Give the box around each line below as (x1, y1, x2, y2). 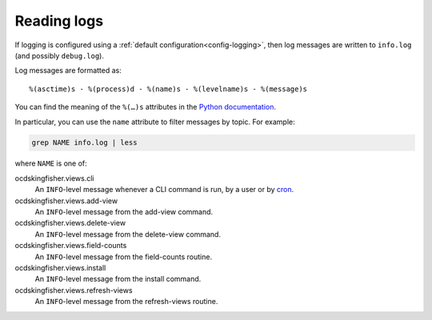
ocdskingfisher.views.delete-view (14, 218, 126, 228)
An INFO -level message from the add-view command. (34, 207, 214, 217)
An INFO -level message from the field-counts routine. (34, 252, 212, 262)
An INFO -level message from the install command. (34, 274, 202, 284)
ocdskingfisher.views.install (14, 262, 106, 272)
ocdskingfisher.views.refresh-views (14, 285, 133, 295)
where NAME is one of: (14, 158, 87, 168)
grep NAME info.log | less (31, 138, 138, 147)
